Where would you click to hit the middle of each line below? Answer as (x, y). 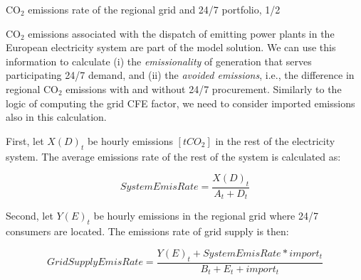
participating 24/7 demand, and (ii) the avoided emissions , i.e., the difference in (180, 75)
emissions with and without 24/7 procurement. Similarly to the (204, 88)
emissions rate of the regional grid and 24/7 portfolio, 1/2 (154, 9)
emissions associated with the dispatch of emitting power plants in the (181, 33)
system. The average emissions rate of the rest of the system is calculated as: (173, 156)
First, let (25, 140)
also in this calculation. (56, 117)
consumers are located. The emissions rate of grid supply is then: (147, 231)
